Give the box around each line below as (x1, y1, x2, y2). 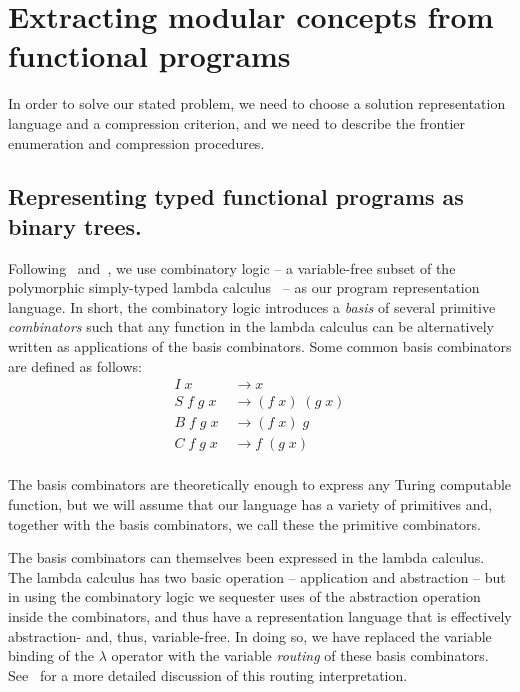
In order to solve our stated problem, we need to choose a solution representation (8, 93, 506, 114)
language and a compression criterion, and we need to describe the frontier (8, 112, 466, 133)
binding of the (8, 645, 94, 666)
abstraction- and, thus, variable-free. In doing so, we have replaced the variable (8, 625, 492, 646)
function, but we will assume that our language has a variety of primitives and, (8, 494, 493, 514)
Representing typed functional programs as (8, 181, 464, 212)
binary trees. (8, 210, 142, 241)
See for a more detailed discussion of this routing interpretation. (8, 664, 408, 685)
